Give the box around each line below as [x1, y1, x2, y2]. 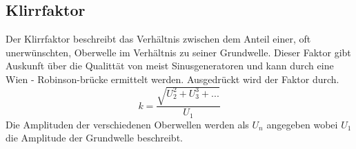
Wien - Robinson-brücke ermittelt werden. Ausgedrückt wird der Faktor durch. [6, 71, 339, 86]
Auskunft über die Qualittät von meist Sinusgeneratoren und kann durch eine [6, 58, 334, 73]
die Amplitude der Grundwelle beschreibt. [6, 130, 183, 145]
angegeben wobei [266, 117, 338, 131]
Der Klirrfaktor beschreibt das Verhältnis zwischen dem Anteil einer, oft [6, 32, 311, 46]
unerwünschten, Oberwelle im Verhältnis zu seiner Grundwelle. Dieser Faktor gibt [6, 45, 351, 59]
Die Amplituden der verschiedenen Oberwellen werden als [6, 117, 249, 131]
